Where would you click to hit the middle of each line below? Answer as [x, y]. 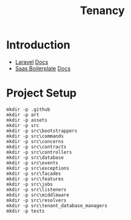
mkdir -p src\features [35, 179]
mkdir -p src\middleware [38, 195]
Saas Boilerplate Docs [43, 68]
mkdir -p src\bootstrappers [42, 131]
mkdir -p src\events [33, 163]
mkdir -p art [23, 115]
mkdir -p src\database [35, 157]
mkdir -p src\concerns [35, 141]
